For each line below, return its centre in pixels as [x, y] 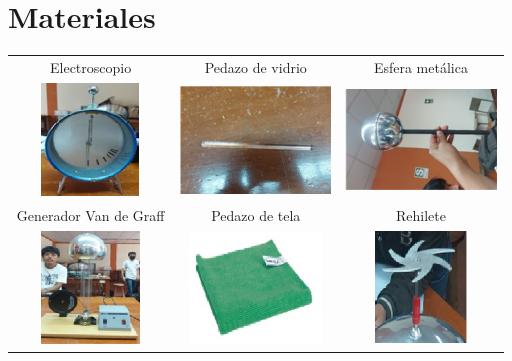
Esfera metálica [420, 66]
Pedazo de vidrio [255, 66]
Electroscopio [90, 66]
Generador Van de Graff [90, 214]
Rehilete [420, 214]
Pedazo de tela [256, 214]
